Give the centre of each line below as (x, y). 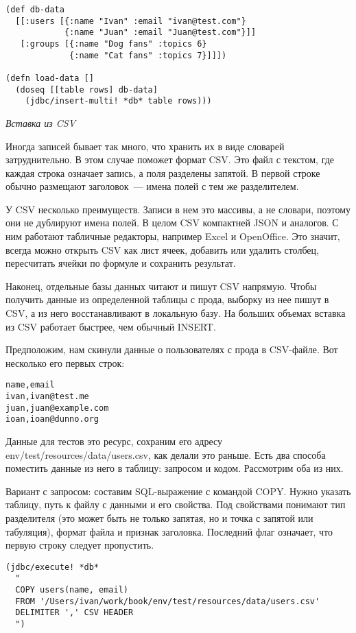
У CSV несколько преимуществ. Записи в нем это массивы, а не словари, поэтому (178, 209)
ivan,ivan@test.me (47, 397)
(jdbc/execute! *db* (52, 567)
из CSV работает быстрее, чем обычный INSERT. (111, 326)
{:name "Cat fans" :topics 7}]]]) (148, 55)
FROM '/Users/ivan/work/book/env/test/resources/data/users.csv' (168, 601)
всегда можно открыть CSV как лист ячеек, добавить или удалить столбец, (162, 249)
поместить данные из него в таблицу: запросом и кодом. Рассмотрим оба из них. (175, 468)
